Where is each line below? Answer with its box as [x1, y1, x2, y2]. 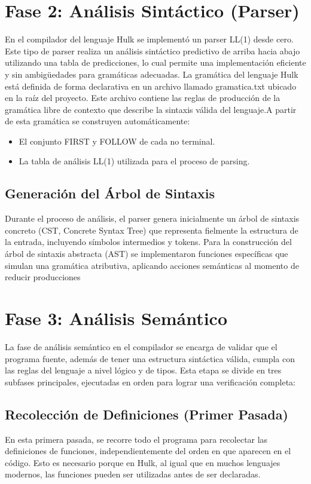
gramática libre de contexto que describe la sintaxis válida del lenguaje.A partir [5, 103, 297, 115]
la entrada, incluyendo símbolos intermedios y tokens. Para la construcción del [5, 235, 292, 248]
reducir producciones [5, 271, 81, 283]
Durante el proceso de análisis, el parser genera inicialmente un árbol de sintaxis [5, 212, 300, 225]
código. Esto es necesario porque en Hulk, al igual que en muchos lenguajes [5, 456, 280, 468]
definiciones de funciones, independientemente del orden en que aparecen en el [5, 445, 291, 457]
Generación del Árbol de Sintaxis [5, 184, 215, 203]
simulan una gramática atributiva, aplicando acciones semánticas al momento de [5, 259, 299, 271]
